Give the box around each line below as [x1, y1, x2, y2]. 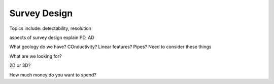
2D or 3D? [9, 62, 31, 68]
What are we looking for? [9, 53, 62, 59]
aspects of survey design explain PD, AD [9, 34, 95, 40]
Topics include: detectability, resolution [9, 25, 91, 31]
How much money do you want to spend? [9, 71, 96, 78]
